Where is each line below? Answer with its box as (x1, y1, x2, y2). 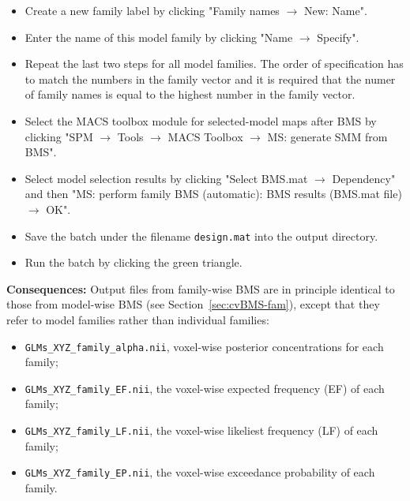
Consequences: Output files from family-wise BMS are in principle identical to (6, 280, 395, 297)
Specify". (317, 28, 359, 45)
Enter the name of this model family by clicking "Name (24, 28, 293, 45)
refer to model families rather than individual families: (6, 311, 269, 327)
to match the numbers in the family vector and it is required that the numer (24, 70, 396, 87)
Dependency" (332, 170, 396, 186)
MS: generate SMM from (267, 128, 388, 144)
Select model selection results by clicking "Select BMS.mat (24, 170, 308, 186)
